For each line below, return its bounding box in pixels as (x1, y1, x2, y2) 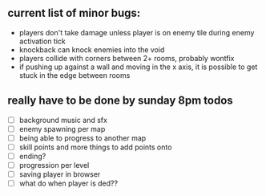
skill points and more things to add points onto (18, 142, 172, 152)
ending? (18, 151, 46, 161)
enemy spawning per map (18, 124, 106, 133)
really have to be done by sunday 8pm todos (7, 94, 233, 108)
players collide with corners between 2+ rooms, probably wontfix (18, 53, 235, 63)
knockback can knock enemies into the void (18, 44, 165, 55)
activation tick (18, 36, 66, 46)
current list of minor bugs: (7, 6, 141, 20)
